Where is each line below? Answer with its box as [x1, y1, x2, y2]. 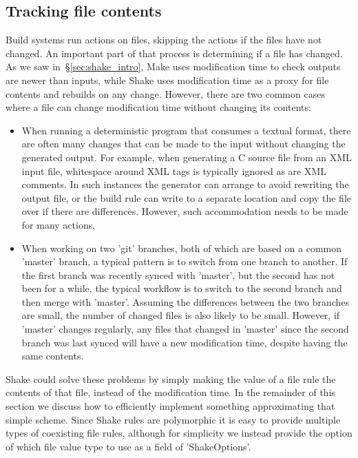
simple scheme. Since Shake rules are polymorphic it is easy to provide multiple [6, 412, 341, 426]
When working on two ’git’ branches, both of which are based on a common [21, 240, 342, 255]
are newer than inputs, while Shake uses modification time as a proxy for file [6, 72, 329, 87]
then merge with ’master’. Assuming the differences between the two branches [21, 294, 350, 309]
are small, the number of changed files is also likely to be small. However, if [21, 308, 340, 322]
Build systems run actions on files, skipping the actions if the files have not [6, 32, 322, 47]
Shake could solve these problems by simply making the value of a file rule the [6, 371, 336, 386]
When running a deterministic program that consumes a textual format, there [21, 123, 351, 137]
